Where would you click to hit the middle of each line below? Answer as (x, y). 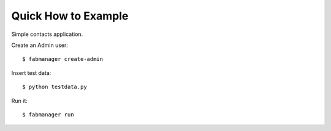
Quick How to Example (70, 16)
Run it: (19, 101)
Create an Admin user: (40, 45)
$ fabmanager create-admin (63, 59)
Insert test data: (31, 73)
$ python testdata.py (55, 87)
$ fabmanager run (48, 115)
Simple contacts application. (47, 34)
